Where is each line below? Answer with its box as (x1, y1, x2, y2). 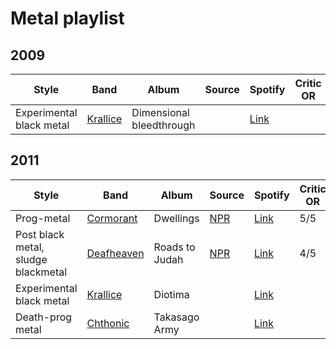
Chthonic (86, 316, 130, 330)
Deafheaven (86, 246, 145, 260)
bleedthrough (131, 118, 196, 132)
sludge (15, 252, 48, 266)
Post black (15, 227, 65, 241)
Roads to (153, 240, 196, 254)
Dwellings (153, 211, 200, 225)
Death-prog (15, 310, 73, 324)
